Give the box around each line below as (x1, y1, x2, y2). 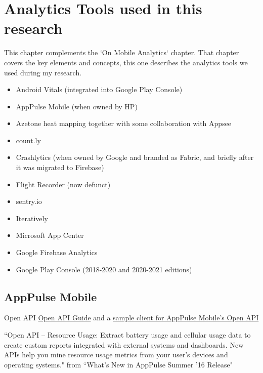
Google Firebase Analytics (16, 247, 98, 258)
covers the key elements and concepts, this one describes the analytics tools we (4, 57, 248, 67)
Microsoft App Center (16, 230, 84, 240)
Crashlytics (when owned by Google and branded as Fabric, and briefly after (16, 152, 254, 162)
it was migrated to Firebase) (16, 162, 104, 173)
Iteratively (16, 213, 48, 223)
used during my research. (4, 67, 82, 77)
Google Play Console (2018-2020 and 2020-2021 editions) (16, 264, 192, 274)
